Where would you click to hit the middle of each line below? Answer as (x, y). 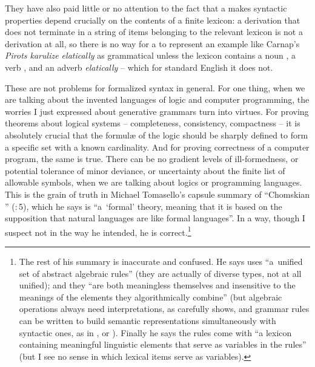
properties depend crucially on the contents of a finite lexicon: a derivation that (153, 20)
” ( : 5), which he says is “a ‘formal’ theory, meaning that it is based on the (144, 206)
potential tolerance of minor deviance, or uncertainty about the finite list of (145, 170)
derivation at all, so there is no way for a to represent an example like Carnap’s (152, 43)
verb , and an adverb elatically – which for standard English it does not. (139, 67)
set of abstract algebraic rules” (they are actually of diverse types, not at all (160, 273)
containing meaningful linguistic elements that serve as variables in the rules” (163, 344)
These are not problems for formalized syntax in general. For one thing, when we (155, 87)
